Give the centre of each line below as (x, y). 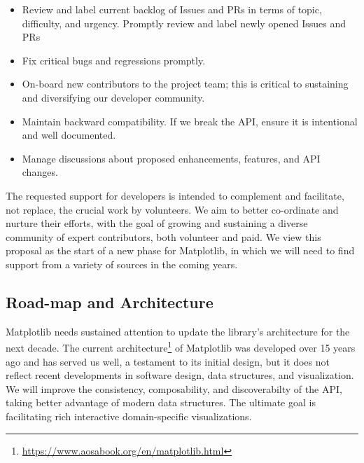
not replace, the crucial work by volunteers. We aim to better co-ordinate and (172, 209)
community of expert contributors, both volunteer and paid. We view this (163, 236)
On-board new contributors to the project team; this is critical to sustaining (185, 84)
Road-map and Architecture (110, 302)
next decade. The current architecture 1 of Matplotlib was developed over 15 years (181, 346)
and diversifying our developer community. (113, 97)
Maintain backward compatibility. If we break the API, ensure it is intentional (190, 121)
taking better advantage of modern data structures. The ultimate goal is (161, 402)
